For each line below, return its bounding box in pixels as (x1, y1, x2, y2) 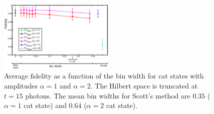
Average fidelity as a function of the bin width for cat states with (4, 70, 204, 81)
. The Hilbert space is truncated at (90, 80, 198, 91)
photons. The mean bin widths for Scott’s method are (25, 90, 190, 100)
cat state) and (24, 100, 67, 110)
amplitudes (4, 80, 38, 91)
